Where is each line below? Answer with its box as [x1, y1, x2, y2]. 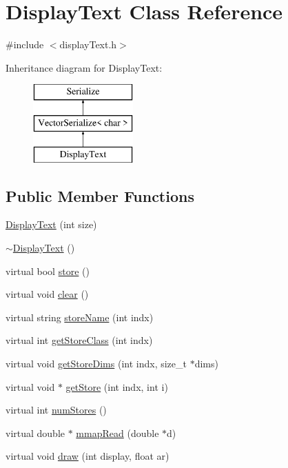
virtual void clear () [6, 287, 89, 301]
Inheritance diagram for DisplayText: [6, 60, 163, 74]
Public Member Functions [6, 185, 194, 206]
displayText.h [59, 37, 117, 52]
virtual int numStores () [6, 403, 107, 417]
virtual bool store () [6, 263, 90, 278]
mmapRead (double [76, 425, 159, 440]
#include [6, 37, 44, 52]
